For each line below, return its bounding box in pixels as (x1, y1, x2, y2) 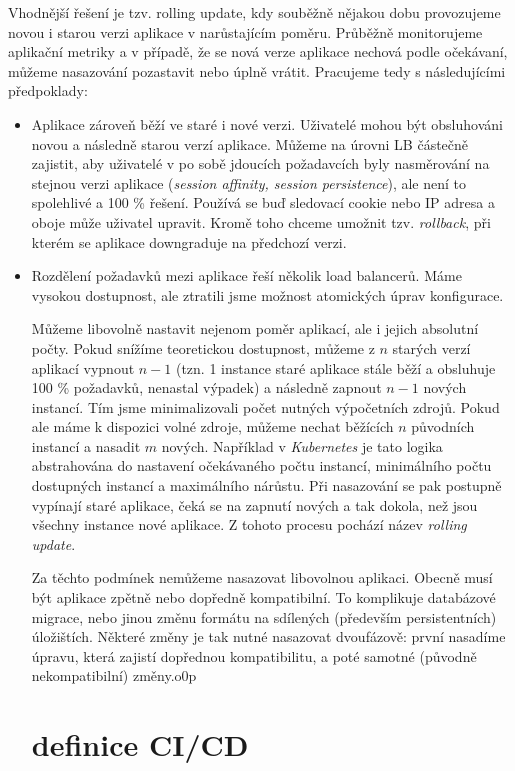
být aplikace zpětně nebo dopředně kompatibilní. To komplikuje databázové (31, 587, 496, 608)
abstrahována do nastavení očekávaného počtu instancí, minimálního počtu (31, 455, 492, 476)
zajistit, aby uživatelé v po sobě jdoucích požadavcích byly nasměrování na (31, 153, 490, 174)
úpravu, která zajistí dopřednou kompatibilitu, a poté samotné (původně (31, 645, 477, 666)
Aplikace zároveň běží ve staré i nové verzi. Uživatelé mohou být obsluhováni (31, 113, 503, 134)
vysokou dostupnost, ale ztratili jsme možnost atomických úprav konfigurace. (31, 284, 504, 305)
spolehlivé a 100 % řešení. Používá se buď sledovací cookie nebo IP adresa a (31, 192, 495, 213)
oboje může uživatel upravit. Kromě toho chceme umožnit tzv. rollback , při (31, 211, 491, 232)
